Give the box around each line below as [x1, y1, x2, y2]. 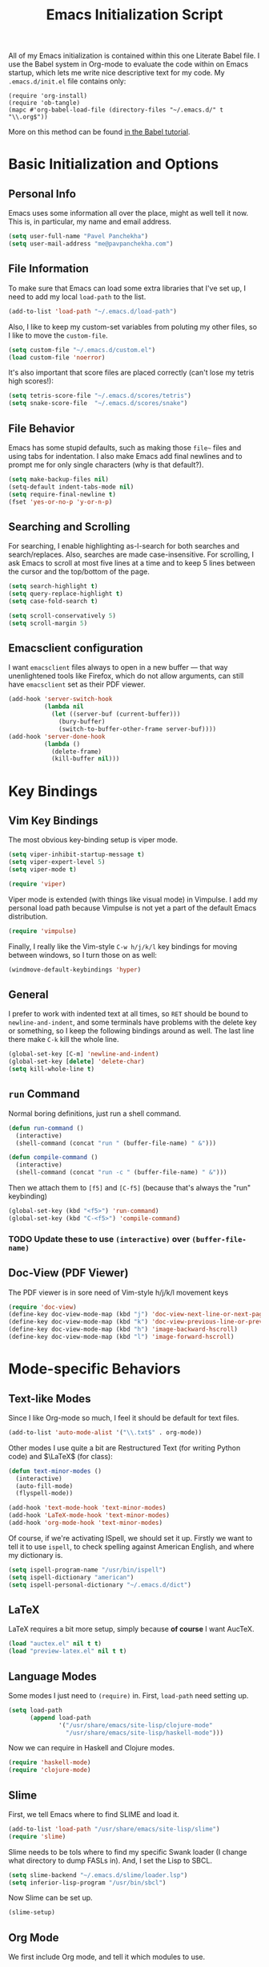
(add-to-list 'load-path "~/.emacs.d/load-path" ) [8, 307, 178, 315]
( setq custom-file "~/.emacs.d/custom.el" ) [8, 346, 156, 354]
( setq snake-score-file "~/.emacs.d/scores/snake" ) [8, 399, 188, 408]
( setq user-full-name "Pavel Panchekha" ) [8, 233, 149, 241]
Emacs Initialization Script [46, 6, 223, 24]
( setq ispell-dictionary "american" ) [8, 1573, 134, 1581]
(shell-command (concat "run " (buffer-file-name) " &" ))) [15, 1139, 217, 1147]
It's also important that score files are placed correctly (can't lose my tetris [8, 367, 255, 378]
